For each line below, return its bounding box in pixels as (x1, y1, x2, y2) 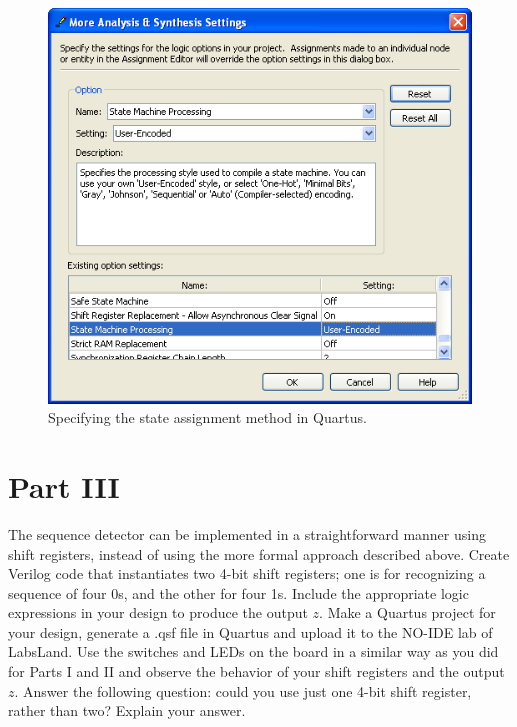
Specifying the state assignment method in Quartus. (48, 407, 367, 428)
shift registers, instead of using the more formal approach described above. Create (8, 543, 510, 564)
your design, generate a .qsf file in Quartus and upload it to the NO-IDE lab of (8, 621, 493, 642)
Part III (8, 465, 120, 506)
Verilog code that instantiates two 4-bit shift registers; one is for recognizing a (8, 563, 486, 584)
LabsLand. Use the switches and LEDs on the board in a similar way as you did (8, 641, 499, 662)
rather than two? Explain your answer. (8, 700, 246, 721)
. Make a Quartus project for (319, 602, 496, 623)
